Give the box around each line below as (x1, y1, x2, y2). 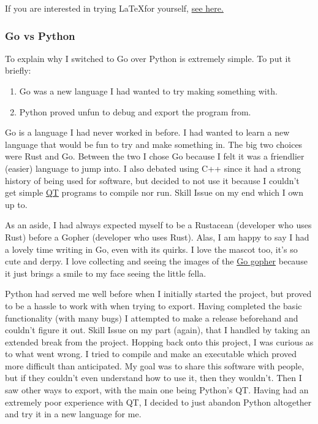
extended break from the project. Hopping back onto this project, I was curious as (5, 335, 314, 348)
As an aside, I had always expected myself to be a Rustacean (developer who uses (5, 218, 312, 231)
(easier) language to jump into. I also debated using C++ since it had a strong (5, 161, 301, 174)
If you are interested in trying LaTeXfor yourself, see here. (5, 2, 224, 14)
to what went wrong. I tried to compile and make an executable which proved (5, 347, 297, 360)
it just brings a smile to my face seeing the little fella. (5, 266, 206, 279)
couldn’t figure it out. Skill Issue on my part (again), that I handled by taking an (5, 323, 311, 336)
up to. (5, 198, 28, 210)
